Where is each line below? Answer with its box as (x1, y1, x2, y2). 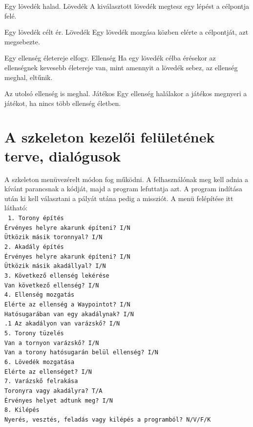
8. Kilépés (4, 407, 40, 414)
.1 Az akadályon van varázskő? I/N (4, 320, 120, 327)
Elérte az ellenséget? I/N (4, 368, 92, 375)
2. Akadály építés (4, 244, 64, 250)
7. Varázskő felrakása (4, 378, 78, 385)
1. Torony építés (8, 215, 64, 222)
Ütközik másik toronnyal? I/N (4, 234, 103, 241)
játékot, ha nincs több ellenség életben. (4, 98, 121, 108)
